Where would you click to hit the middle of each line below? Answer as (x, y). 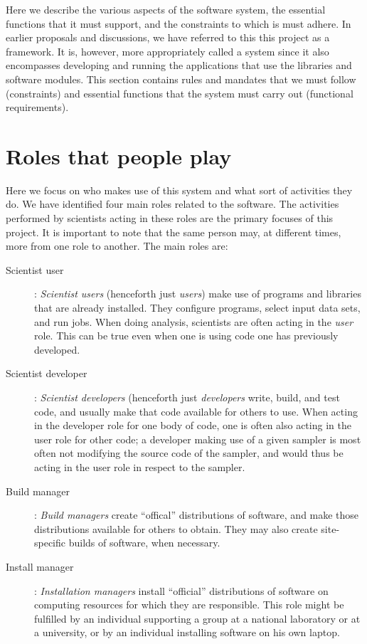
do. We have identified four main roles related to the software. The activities (172, 204)
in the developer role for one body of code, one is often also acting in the (193, 425)
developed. (57, 349)
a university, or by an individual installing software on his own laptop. (187, 632)
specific (50, 543)
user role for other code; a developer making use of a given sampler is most (198, 439)
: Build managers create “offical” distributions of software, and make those (197, 515)
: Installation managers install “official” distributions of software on (181, 590)
